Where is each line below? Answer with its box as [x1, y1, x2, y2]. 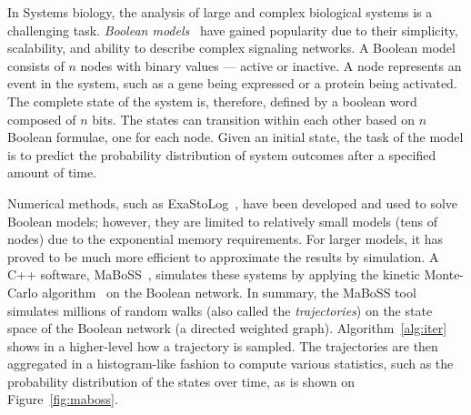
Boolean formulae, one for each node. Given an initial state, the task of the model [7, 127, 464, 147]
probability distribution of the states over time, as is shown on [7, 371, 356, 390]
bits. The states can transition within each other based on [92, 109, 415, 128]
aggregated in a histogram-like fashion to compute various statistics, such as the [7, 354, 454, 373]
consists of [7, 56, 65, 75]
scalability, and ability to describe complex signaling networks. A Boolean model [7, 38, 456, 57]
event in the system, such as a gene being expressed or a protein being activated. [7, 74, 457, 93]
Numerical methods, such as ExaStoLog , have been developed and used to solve [7, 193, 458, 212]
